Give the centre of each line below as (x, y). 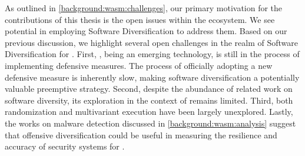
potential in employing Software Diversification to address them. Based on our (146, 31)
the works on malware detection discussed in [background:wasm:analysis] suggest (150, 123)
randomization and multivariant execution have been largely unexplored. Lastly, (149, 112)
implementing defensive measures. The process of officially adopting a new (139, 65)
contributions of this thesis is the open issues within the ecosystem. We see (140, 19)
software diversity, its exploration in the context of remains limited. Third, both (149, 100)
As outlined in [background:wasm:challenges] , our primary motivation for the (144, 8)
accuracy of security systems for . (65, 146)
